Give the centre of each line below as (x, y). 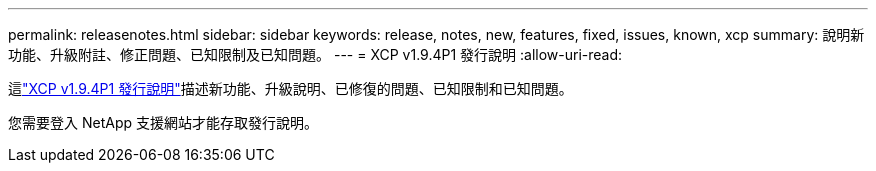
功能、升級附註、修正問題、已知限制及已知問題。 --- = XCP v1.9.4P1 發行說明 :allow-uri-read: (315, 54)
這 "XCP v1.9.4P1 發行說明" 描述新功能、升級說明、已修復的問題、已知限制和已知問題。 (290, 88)
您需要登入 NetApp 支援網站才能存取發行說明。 (163, 122)
